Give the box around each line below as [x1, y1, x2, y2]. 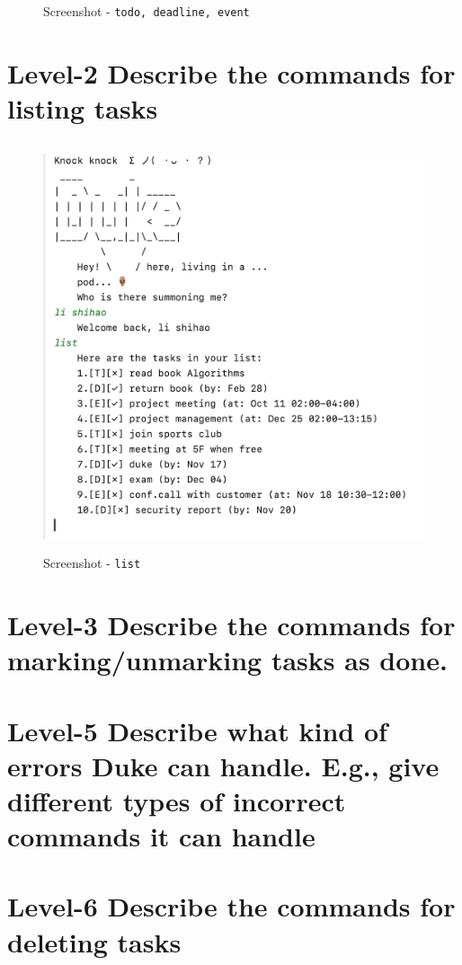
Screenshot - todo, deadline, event [43, 2, 250, 20]
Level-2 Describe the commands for [7, 54, 456, 91]
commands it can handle [7, 818, 315, 854]
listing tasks [7, 90, 158, 127]
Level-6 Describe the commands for [7, 888, 456, 925]
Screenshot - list [43, 553, 141, 572]
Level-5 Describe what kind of [7, 712, 387, 748]
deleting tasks [7, 923, 182, 960]
